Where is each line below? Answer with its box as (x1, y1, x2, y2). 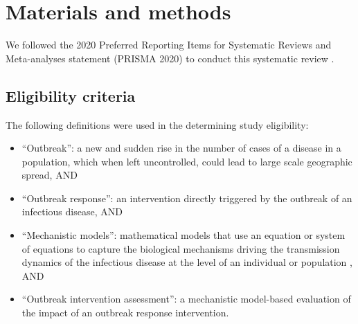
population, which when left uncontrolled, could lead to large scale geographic (21, 154, 352, 168)
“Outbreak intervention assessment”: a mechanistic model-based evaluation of (21, 291, 351, 306)
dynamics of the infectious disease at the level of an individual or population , (21, 255, 352, 269)
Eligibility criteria (6, 84, 136, 106)
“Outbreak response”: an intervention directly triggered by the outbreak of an (21, 190, 352, 205)
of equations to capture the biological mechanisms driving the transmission (21, 241, 340, 255)
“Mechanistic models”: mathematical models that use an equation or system (21, 228, 346, 242)
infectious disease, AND (21, 204, 123, 219)
